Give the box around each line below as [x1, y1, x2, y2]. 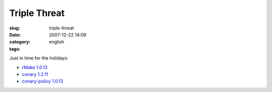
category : [9, 39, 31, 45]
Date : [9, 31, 21, 37]
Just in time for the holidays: [9, 55, 69, 61]
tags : [9, 45, 21, 52]
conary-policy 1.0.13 [22, 78, 63, 84]
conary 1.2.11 [22, 71, 48, 77]
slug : [9, 25, 20, 31]
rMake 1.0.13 [22, 64, 48, 70]
